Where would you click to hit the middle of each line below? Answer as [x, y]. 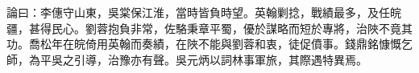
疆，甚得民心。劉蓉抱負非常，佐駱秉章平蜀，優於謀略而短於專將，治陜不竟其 [209, 28]
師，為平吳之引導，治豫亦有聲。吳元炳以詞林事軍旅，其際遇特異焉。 [187, 59]
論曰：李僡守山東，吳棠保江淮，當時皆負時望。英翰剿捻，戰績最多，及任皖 [204, 12]
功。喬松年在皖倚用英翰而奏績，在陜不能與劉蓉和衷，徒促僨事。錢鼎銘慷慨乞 [209, 44]
